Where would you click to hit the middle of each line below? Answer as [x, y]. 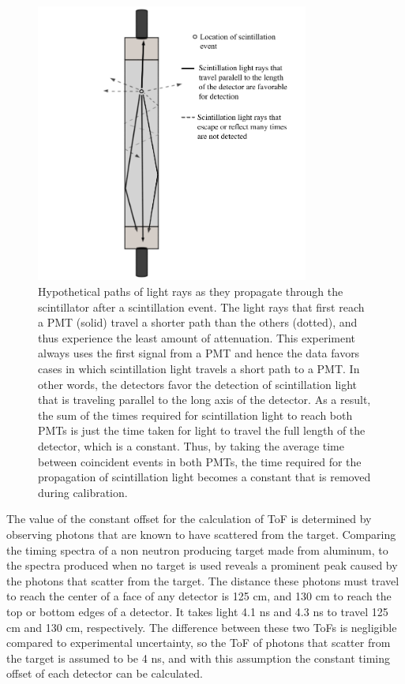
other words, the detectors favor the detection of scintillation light [198, 384]
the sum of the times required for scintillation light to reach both [195, 415]
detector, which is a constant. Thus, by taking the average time [191, 446]
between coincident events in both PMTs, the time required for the [200, 461]
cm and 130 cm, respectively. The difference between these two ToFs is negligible [202, 627]
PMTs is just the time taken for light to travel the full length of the [202, 430]
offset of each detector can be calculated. [105, 673]
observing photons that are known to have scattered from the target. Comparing [201, 534]
